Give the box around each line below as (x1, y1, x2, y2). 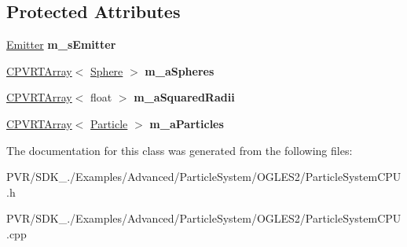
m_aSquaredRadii (134, 89, 235, 105)
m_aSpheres (145, 62, 214, 79)
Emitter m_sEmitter (6, 36, 116, 53)
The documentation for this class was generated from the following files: (6, 142, 353, 158)
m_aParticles (149, 115, 224, 131)
